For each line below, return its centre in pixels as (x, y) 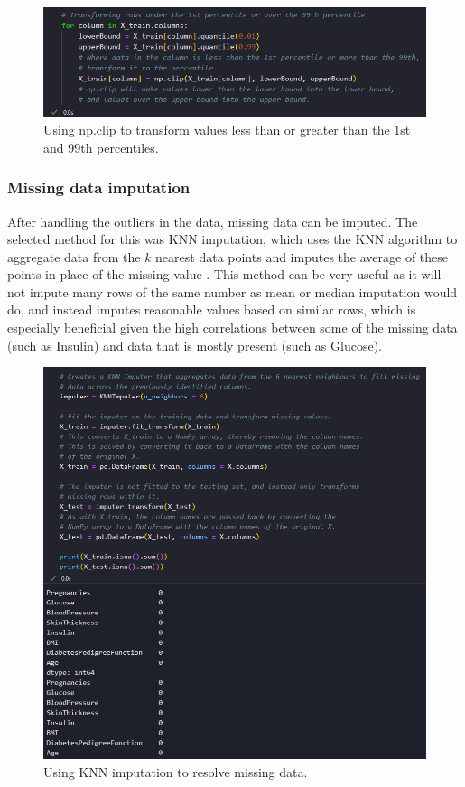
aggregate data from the (74, 256)
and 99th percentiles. (101, 147)
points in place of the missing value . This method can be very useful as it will (224, 274)
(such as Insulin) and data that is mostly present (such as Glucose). (195, 345)
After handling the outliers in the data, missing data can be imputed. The (213, 221)
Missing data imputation (99, 187)
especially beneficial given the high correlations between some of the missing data (232, 328)
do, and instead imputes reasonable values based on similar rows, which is (212, 309)
